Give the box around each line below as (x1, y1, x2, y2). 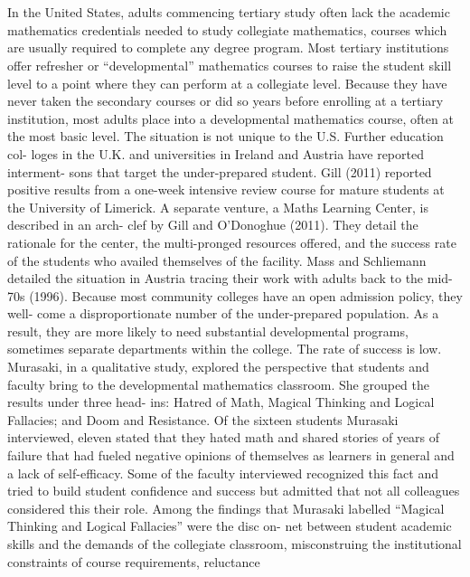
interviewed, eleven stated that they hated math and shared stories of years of (7, 428, 440, 447)
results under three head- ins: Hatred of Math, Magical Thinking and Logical (7, 393, 435, 411)
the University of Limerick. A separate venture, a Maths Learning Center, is (7, 197, 429, 216)
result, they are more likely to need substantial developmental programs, (7, 321, 409, 340)
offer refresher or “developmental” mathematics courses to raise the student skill (7, 55, 452, 74)
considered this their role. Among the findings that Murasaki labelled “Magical (7, 498, 445, 517)
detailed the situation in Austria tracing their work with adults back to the (7, 269, 424, 288)
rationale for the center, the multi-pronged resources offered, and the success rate (7, 232, 456, 251)
